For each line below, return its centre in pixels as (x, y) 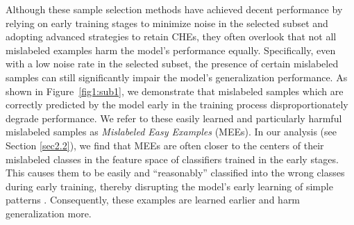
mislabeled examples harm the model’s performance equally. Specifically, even (171, 50)
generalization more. (49, 213)
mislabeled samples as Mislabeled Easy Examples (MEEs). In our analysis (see (171, 132)
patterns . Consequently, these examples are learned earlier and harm (153, 200)
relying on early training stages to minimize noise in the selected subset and (167, 23)
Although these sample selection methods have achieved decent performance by (174, 9)
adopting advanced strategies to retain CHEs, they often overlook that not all (171, 36)
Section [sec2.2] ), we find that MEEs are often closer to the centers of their (165, 145)
